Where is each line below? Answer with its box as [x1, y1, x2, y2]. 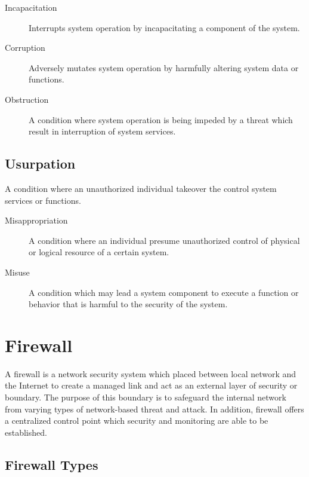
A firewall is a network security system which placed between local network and [5, 367, 296, 380]
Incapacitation [5, 1, 57, 13]
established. [5, 426, 47, 438]
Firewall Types [5, 455, 98, 473]
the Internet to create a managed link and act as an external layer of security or [5, 379, 298, 392]
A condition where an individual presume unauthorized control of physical [29, 234, 300, 246]
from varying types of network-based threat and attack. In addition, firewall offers [5, 402, 304, 415]
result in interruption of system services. [29, 125, 176, 137]
